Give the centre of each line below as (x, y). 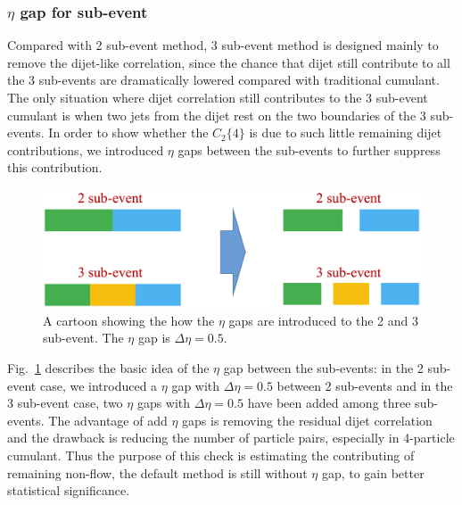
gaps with (164, 403)
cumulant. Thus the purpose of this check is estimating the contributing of (211, 455)
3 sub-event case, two (65, 403)
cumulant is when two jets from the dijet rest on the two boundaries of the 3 (217, 115)
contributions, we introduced (86, 149)
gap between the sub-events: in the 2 (323, 368)
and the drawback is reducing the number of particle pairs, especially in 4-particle (231, 438)
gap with (196, 385)
